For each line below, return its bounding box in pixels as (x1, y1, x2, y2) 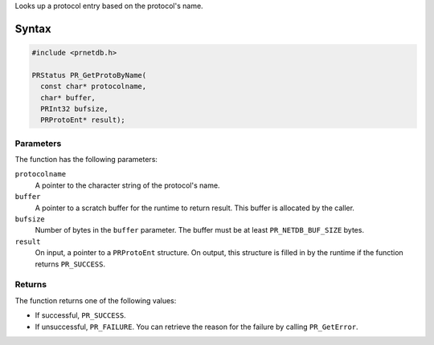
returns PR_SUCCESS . (35, 259, 106, 269)
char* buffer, (40, 93, 96, 102)
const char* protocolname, (40, 82, 147, 91)
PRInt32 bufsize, (40, 104, 108, 113)
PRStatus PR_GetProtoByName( (31, 71, 147, 79)
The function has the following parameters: (14, 155, 158, 164)
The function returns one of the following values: (14, 295, 177, 305)
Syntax (14, 22, 51, 35)
